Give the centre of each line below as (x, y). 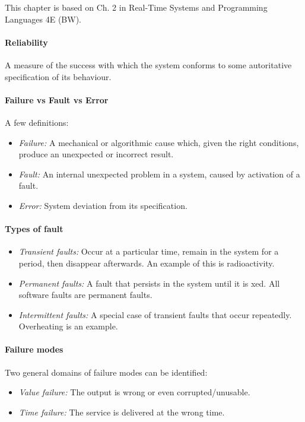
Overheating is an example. (68, 326)
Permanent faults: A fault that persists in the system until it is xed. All (149, 283)
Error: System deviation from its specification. (103, 205)
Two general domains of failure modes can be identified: (106, 372)
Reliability (26, 42)
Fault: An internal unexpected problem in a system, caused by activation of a (159, 174)
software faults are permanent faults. (85, 295)
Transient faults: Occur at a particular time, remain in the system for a (149, 251)
